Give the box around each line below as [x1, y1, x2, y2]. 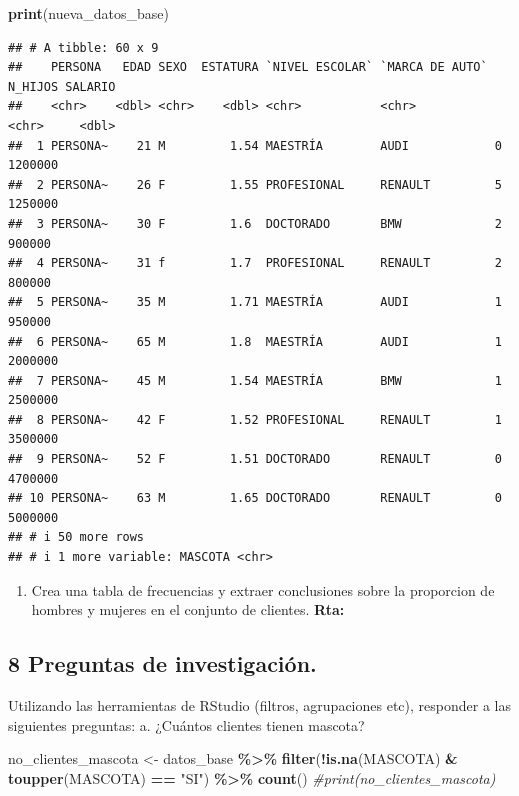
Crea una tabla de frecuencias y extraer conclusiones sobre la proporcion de [31, 579, 495, 600]
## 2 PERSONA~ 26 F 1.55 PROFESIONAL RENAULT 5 [8, 177, 502, 192]
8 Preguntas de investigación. [8, 648, 317, 679]
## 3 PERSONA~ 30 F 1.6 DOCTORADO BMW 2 [8, 216, 502, 231]
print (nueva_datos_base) [8, 3, 169, 23]
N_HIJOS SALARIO [8, 79, 116, 94]
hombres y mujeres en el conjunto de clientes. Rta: [31, 599, 345, 620]
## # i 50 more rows [8, 530, 145, 545]
